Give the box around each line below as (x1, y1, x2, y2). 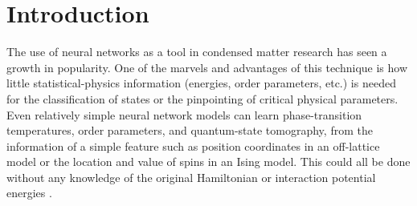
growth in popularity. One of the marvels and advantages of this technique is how (6, 59, 407, 75)
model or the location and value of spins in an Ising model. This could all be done (6, 153, 411, 170)
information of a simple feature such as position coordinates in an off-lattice (6, 137, 380, 154)
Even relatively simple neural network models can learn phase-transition (6, 106, 362, 123)
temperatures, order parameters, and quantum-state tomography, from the (6, 122, 373, 139)
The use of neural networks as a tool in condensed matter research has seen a (6, 43, 387, 60)
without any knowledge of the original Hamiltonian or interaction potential (6, 168, 376, 185)
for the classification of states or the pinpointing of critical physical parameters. (6, 90, 399, 107)
